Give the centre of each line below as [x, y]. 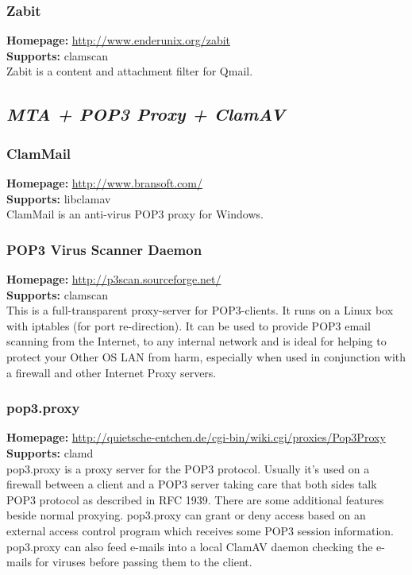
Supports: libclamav [59, 198]
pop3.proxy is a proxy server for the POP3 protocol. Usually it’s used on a [188, 468]
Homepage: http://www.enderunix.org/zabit [119, 40]
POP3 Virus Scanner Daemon [104, 249]
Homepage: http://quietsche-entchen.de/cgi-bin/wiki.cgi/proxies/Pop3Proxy [196, 437]
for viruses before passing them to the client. [144, 562]
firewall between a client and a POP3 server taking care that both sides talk [192, 484]
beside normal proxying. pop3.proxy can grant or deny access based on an [186, 515]
